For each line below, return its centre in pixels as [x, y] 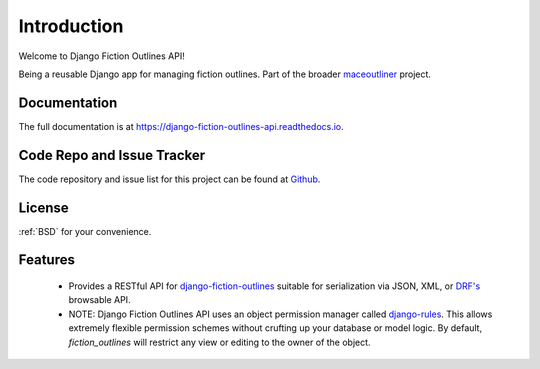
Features [46, 260]
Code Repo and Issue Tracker [112, 155]
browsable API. [99, 300]
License [43, 207]
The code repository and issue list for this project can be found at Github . [169, 179]
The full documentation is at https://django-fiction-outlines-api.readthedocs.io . [181, 126]
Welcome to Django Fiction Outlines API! [101, 56]
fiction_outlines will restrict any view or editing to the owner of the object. [219, 342]
